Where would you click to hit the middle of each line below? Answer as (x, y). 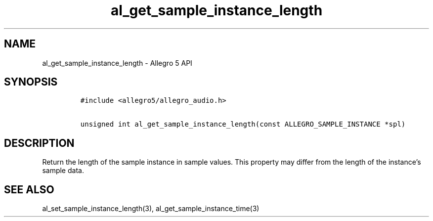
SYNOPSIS (31, 82)
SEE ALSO (29, 189)
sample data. (63, 171)
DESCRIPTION (39, 143)
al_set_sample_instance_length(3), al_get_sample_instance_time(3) (151, 209)
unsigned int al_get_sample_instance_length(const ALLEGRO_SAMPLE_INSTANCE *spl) (243, 124)
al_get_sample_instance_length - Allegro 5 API (117, 63)
